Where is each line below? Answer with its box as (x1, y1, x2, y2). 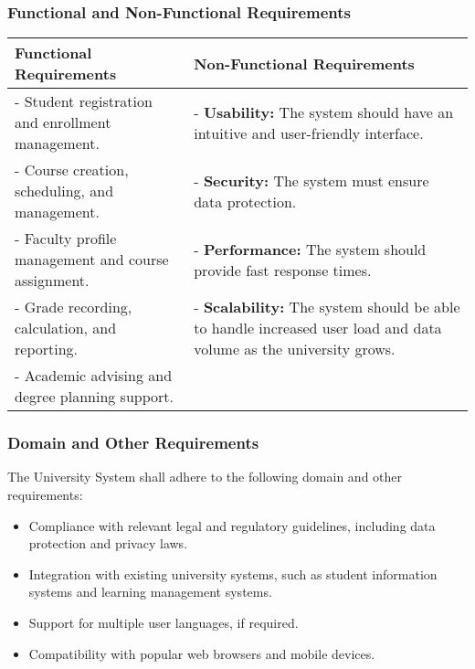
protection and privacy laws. (28, 534, 188, 553)
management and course (15, 249, 169, 271)
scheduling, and (15, 180, 114, 202)
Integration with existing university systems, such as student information (28, 564, 438, 583)
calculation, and (15, 317, 117, 339)
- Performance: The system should (194, 238, 427, 260)
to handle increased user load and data (194, 317, 442, 339)
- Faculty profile (15, 228, 117, 250)
